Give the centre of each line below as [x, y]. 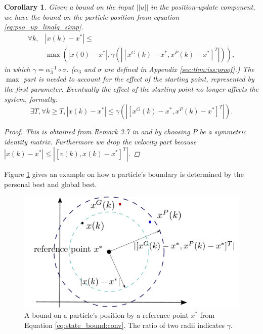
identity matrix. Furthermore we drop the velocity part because [100, 141]
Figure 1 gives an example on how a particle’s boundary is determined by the [124, 174]
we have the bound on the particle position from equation [92, 16]
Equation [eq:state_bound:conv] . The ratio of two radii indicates [124, 325]
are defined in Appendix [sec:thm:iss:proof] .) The [180, 69]
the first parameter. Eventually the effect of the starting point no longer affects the [131, 89]
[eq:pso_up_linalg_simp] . [44, 27]
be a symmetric [223, 132]
